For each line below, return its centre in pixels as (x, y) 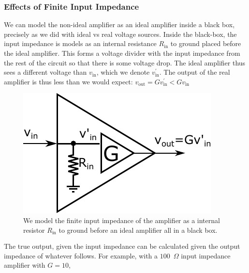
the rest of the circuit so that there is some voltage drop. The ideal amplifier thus (125, 62)
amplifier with (25, 265)
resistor (34, 230)
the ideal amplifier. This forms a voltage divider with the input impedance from (122, 53)
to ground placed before (206, 43)
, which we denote (123, 72)
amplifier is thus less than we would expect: (68, 81)
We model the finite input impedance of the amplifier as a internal (122, 220)
